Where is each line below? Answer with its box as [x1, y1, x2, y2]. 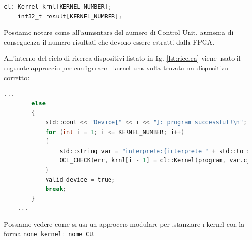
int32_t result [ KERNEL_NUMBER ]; [17, 13, 122, 20]
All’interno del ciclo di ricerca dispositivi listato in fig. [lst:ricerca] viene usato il [4, 53, 241, 63]
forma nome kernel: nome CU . [4, 228, 95, 239]
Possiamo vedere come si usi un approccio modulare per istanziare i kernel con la [4, 219, 245, 229]
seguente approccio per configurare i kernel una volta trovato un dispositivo [4, 62, 228, 72]
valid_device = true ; [45, 176, 115, 183]
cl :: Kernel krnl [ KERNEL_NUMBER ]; [4, 3, 111, 10]
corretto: [4, 72, 30, 82]
